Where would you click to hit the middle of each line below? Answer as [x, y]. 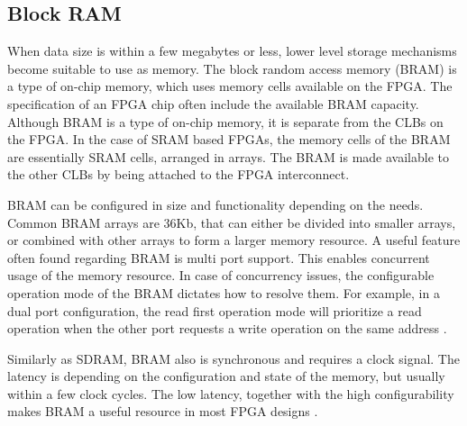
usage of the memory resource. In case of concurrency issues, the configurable [221, 275]
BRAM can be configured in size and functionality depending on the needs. [215, 204]
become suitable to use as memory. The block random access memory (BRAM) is [232, 68]
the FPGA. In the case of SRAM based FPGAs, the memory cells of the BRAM [229, 139]
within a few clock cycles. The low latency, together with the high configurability [231, 393]
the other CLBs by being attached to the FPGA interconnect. [179, 174]
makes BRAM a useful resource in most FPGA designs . [163, 411]
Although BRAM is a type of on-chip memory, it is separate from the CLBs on [225, 121]
